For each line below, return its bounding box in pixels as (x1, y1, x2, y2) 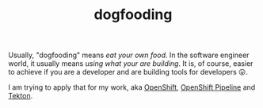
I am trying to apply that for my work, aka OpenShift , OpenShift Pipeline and (8, 83, 256, 92)
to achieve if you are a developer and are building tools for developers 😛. (8, 67, 248, 77)
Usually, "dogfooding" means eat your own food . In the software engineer (8, 50, 250, 60)
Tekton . (8, 91, 33, 101)
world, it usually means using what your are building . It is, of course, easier (8, 59, 253, 68)
